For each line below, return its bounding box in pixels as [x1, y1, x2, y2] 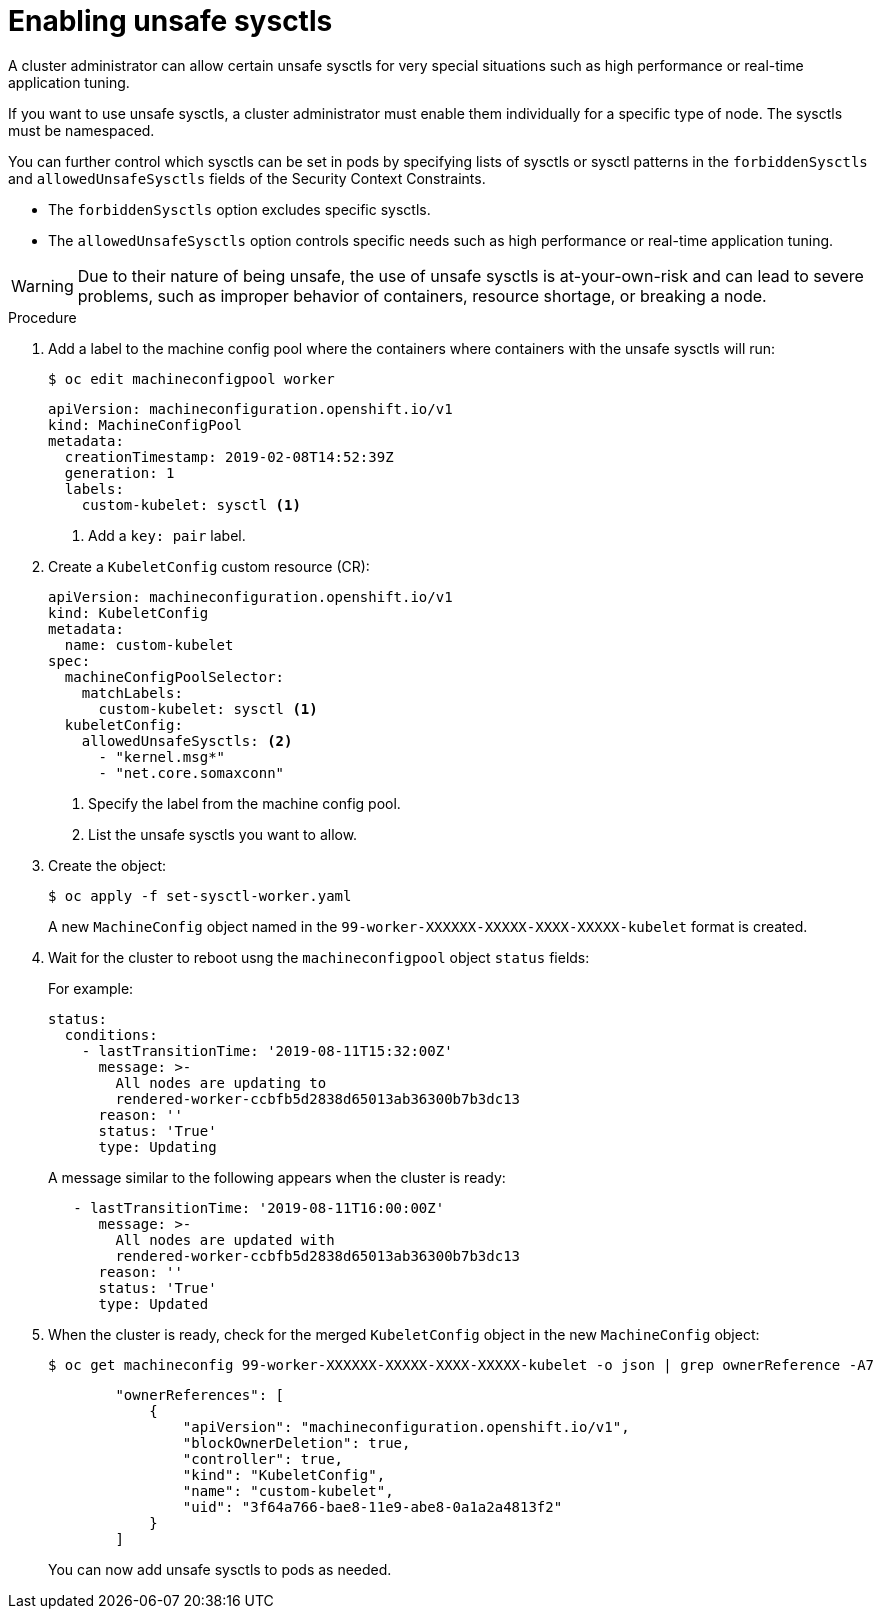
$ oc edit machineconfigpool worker [48, 370, 335, 387]
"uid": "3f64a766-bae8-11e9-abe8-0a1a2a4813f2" [182, 1498, 563, 1515]
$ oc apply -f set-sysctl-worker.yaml [48, 887, 352, 904]
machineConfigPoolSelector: [64, 668, 285, 685]
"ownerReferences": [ [115, 1386, 285, 1403]
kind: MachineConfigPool [48, 416, 242, 433]
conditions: [64, 1026, 158, 1043]
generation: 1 [64, 464, 175, 481]
